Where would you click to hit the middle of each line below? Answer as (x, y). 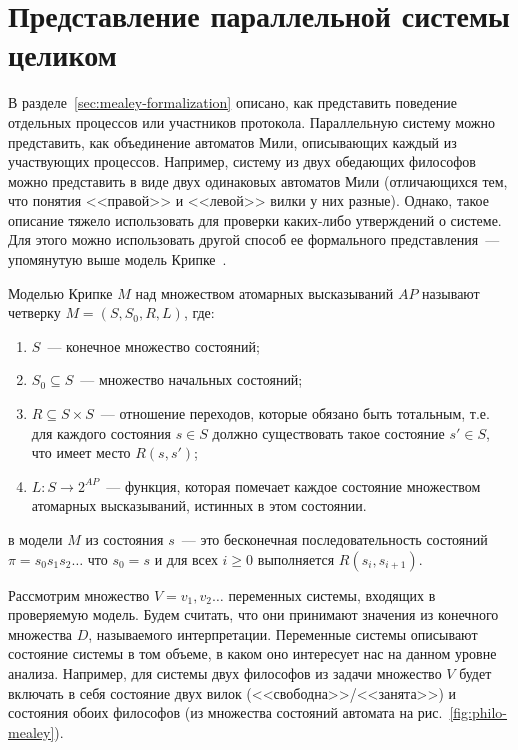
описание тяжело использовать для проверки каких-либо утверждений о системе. (255, 219)
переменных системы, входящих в (332, 594)
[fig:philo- (478, 712)
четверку (34, 312)
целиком (62, 54)
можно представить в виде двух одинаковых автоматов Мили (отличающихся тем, (258, 180)
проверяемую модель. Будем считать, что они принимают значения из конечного (253, 614)
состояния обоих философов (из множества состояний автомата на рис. (225, 712)
